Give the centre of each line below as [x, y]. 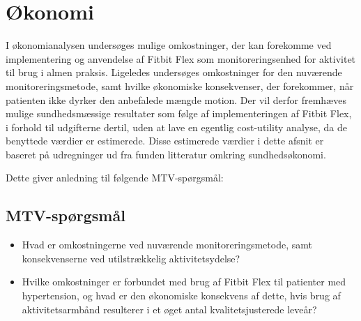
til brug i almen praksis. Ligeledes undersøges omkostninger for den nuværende [174, 72]
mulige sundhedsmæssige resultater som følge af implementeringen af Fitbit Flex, [179, 113]
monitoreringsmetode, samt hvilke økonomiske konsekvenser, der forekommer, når [180, 85]
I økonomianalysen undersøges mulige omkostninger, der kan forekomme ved [169, 45]
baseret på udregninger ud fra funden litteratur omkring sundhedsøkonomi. [166, 154]
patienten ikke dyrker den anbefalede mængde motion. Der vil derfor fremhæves [176, 99]
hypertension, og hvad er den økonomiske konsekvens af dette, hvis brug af [181, 296]
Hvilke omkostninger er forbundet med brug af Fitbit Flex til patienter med [184, 282]
